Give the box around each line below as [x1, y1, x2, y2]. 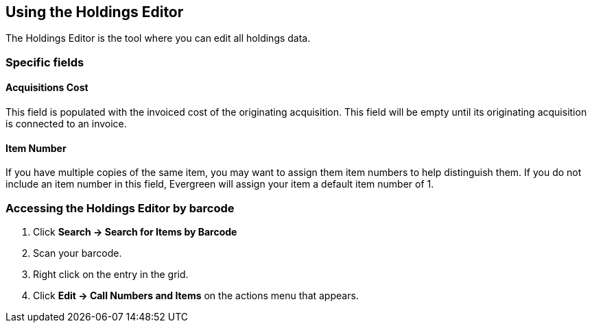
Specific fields [5, 55, 84, 69]
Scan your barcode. [33, 247, 122, 259]
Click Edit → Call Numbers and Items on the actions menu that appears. [33, 289, 359, 301]
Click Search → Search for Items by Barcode [33, 225, 237, 238]
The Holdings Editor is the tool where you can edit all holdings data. [5, 32, 311, 45]
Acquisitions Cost [5, 81, 88, 94]
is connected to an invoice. [5, 118, 127, 130]
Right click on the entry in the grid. [33, 268, 189, 280]
